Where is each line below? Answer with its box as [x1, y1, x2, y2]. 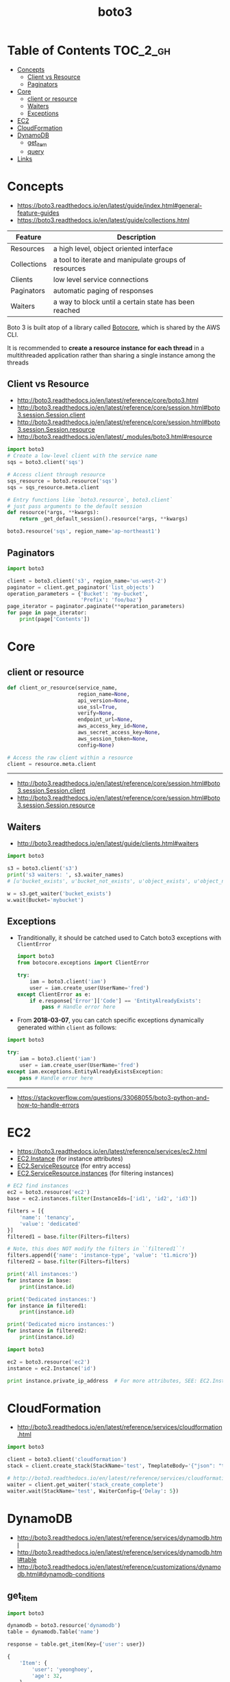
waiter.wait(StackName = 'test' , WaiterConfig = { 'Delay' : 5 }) [7, 1487, 179, 1495]
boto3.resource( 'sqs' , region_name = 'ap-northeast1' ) [7, 528, 161, 535]
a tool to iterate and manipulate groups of [53, 255, 186, 264]
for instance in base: [7, 1277, 72, 1284]
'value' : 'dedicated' [19, 1220, 81, 1227]
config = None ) [77, 742, 115, 749]
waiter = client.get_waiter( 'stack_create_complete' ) [7, 1481, 164, 1488]
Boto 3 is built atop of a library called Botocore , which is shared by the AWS [7, 323, 220, 331]
